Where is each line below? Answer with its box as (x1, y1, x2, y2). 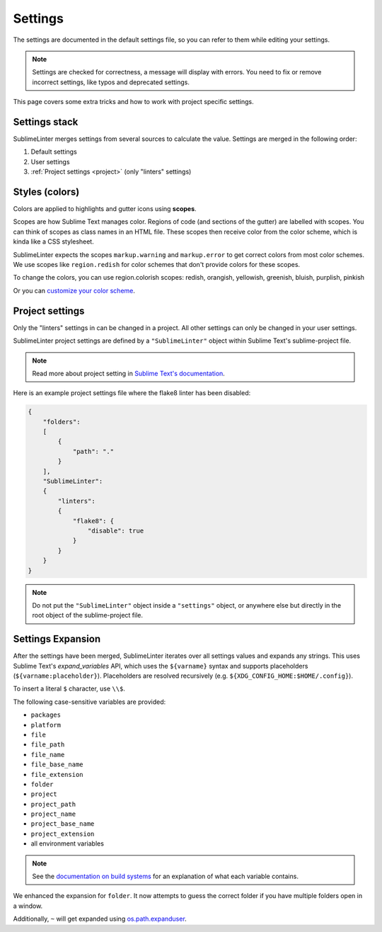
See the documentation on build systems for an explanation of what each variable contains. (32, 872, 299, 881)
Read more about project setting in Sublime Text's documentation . (32, 369, 226, 377)
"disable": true (87, 526, 144, 535)
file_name (30, 751, 65, 758)
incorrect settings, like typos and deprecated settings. (32, 78, 190, 86)
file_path (30, 741, 65, 749)
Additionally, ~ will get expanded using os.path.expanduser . (13, 914, 187, 924)
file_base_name (30, 761, 84, 768)
